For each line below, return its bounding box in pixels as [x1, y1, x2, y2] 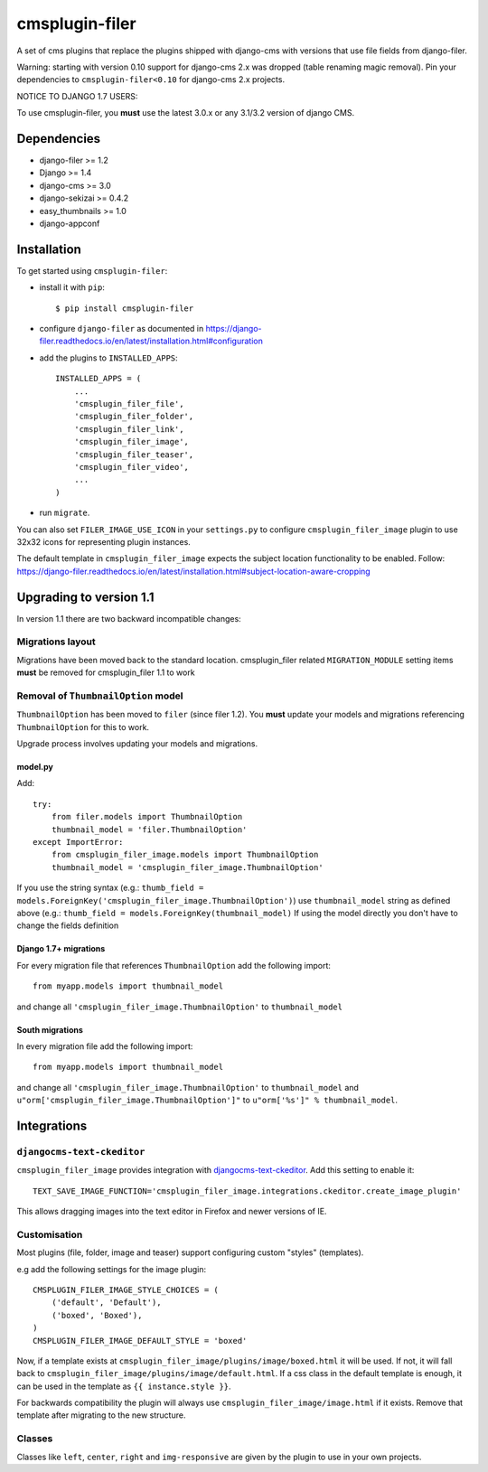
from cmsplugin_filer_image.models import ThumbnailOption [51, 849, 319, 860]
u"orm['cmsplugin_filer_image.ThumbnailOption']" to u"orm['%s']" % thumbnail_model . [16, 1094, 398, 1106]
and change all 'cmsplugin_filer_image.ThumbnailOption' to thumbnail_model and [16, 1082, 359, 1092]
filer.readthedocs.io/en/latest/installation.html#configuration [39, 335, 264, 347]
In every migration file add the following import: [16, 1040, 193, 1052]
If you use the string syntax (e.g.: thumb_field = [16, 882, 204, 894]
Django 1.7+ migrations [16, 943, 106, 954]
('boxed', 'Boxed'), [51, 1310, 143, 1320]
